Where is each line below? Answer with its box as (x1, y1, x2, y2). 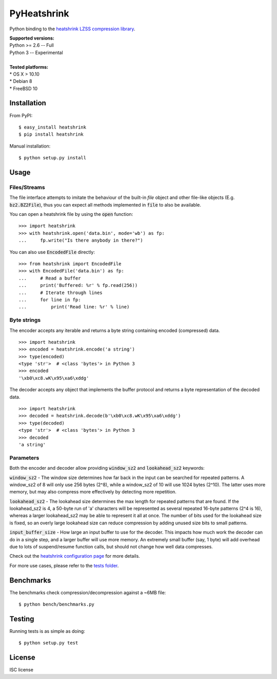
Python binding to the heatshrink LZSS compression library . (9, 26, 135, 32)
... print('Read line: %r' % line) (18, 304, 130, 310)
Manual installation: (9, 143, 51, 149)
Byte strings (9, 317, 41, 324)
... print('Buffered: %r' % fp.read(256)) (18, 283, 138, 288)
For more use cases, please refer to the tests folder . (9, 562, 119, 568)
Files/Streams (9, 183, 46, 191)
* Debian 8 (9, 78, 32, 84)
